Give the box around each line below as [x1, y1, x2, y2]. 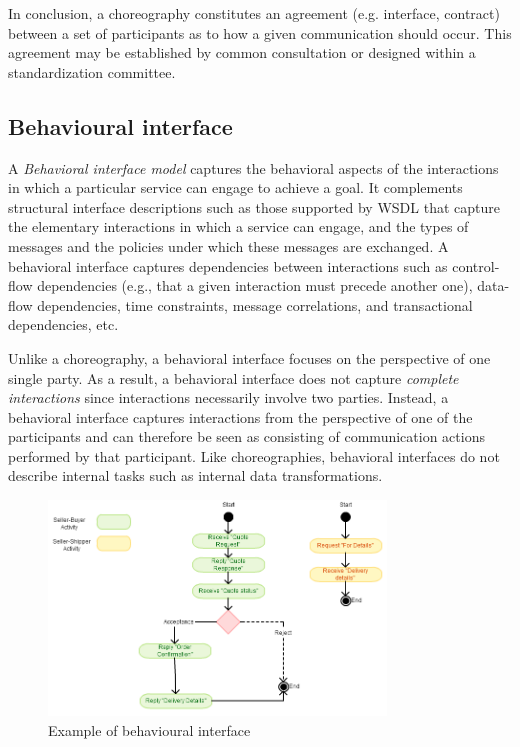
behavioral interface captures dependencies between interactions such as [8, 255, 448, 276]
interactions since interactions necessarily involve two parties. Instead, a [8, 387, 449, 408]
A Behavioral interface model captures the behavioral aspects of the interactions [8, 157, 499, 178]
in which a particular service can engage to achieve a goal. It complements [8, 177, 463, 198]
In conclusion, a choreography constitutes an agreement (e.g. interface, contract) [8, 3, 500, 23]
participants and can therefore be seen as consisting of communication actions [8, 426, 485, 447]
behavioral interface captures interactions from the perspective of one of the [8, 406, 473, 427]
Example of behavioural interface [48, 719, 251, 740]
